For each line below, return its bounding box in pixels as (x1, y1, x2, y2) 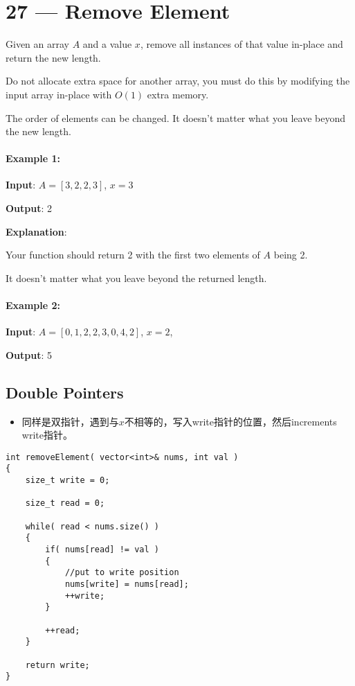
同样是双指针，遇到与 (21, 414, 119, 428)
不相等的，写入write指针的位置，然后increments (124, 414, 337, 428)
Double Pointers (6, 381, 124, 403)
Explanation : (6, 224, 67, 238)
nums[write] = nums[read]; (64, 579, 189, 590)
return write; (25, 660, 90, 670)
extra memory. (147, 87, 209, 101)
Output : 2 (6, 201, 53, 216)
